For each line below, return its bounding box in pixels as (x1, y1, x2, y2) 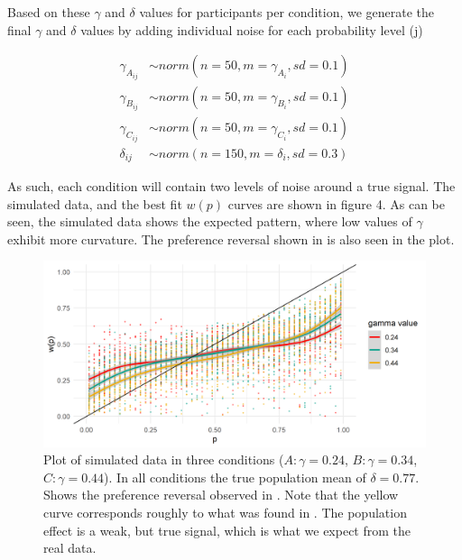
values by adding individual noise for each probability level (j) (80, 20, 423, 39)
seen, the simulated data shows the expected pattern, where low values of (7, 212, 412, 231)
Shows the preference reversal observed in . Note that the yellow (43, 485, 399, 504)
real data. (43, 538, 97, 557)
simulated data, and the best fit (7, 194, 182, 213)
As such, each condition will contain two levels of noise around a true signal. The (7, 177, 456, 196)
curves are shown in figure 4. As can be (227, 194, 445, 213)
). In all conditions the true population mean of (104, 467, 366, 486)
